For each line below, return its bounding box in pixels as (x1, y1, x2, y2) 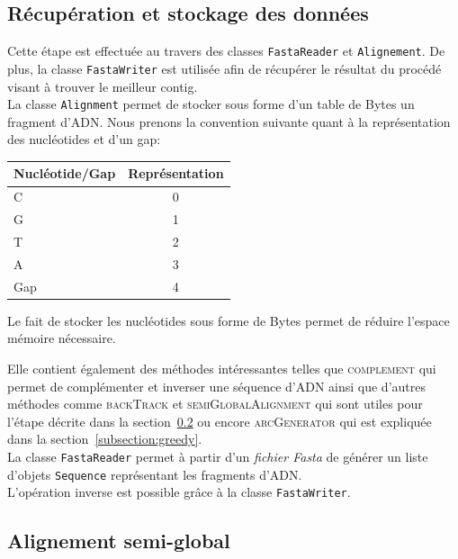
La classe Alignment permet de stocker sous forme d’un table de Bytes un (7, 95, 415, 113)
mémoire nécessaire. (7, 329, 116, 347)
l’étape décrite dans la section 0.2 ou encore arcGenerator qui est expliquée (7, 411, 432, 430)
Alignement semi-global (7, 527, 230, 554)
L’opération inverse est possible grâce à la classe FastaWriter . (7, 482, 351, 501)
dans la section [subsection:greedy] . (7, 429, 202, 448)
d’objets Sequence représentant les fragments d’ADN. (7, 464, 302, 483)
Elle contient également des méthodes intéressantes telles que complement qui (7, 358, 436, 377)
